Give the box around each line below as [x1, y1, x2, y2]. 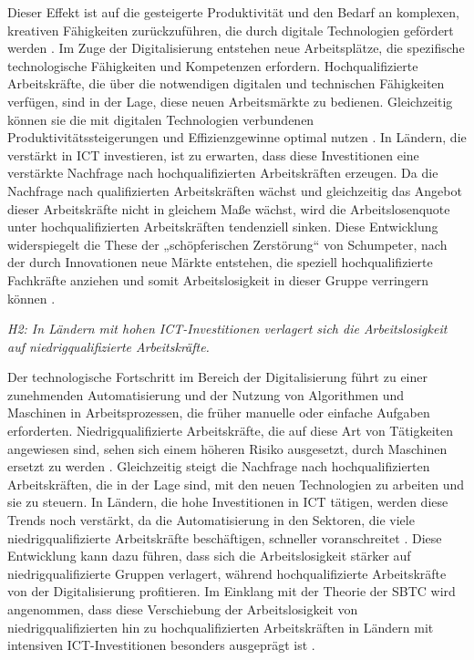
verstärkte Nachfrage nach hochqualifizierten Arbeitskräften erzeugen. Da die [7, 163, 438, 182]
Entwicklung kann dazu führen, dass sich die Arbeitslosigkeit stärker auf [7, 546, 411, 565]
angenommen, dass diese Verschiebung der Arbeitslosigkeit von [7, 600, 358, 618]
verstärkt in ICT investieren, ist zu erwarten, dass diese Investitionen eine [7, 145, 419, 164]
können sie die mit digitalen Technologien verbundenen [7, 109, 314, 129]
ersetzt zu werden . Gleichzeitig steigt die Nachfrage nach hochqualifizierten [7, 457, 430, 476]
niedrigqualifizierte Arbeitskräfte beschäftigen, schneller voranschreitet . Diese [7, 528, 442, 547]
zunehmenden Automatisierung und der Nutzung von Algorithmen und [7, 385, 405, 404]
